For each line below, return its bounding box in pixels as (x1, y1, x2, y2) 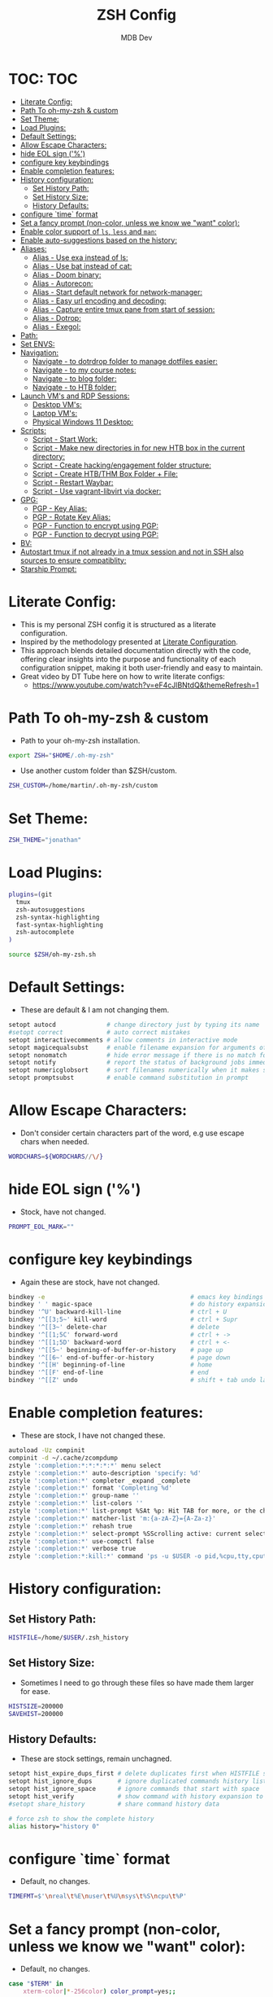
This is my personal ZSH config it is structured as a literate (19, 619, 217, 629)
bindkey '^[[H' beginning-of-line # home (8, 1361, 213, 1369)
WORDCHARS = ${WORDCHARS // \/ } (8, 1152, 104, 1161)
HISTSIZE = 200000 (8, 1702, 63, 1710)
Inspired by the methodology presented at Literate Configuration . (19, 637, 238, 647)
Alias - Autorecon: (32, 279, 93, 288)
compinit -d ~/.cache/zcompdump (8, 1454, 118, 1462)
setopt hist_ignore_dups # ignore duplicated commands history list (8, 1777, 267, 1785)
